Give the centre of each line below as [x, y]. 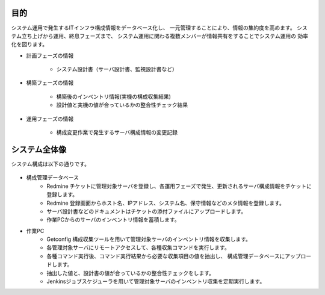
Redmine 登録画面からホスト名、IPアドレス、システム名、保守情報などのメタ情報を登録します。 [166, 203]
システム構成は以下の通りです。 [51, 164]
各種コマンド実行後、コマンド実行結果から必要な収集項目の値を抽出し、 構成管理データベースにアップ [174, 256]
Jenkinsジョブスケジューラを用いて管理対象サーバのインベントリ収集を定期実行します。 [156, 281]
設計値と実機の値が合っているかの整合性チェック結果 [122, 105]
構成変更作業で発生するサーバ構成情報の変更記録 [117, 132]
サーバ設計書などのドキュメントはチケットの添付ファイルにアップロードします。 [147, 211]
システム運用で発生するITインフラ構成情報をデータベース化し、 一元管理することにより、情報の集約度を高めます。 [153, 28]
